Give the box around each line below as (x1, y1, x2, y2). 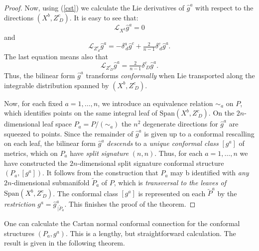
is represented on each (138, 188, 206, 198)
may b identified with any (170, 167, 249, 178)
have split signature (70, 147, 129, 158)
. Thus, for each (154, 147, 203, 158)
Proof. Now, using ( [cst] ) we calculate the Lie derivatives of (4, 2, 185, 12)
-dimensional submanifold (11, 177, 90, 187)
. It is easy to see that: (69, 12, 138, 22)
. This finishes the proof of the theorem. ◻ (64, 199, 196, 209)
